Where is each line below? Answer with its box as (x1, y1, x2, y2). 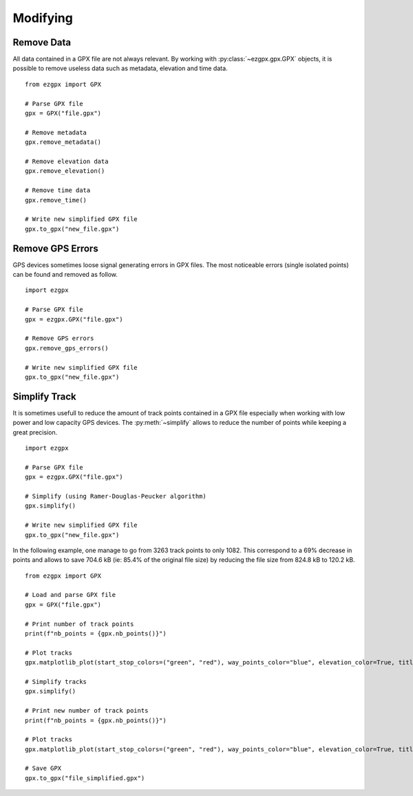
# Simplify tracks (25, 678, 87, 685)
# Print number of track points (25, 620, 134, 628)
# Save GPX (25, 764, 62, 773)
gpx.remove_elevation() (25, 167, 105, 175)
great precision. (12, 428, 58, 437)
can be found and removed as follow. (12, 271, 118, 278)
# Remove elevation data (25, 157, 109, 165)
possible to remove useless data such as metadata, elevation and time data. (12, 64, 228, 72)
